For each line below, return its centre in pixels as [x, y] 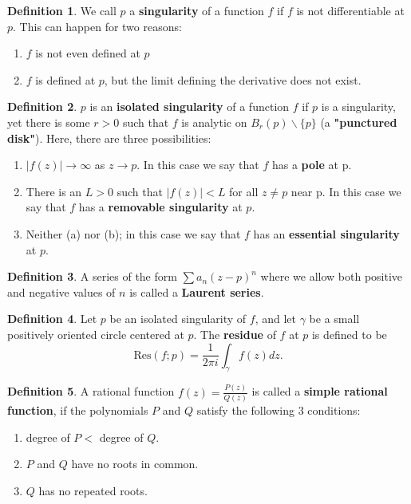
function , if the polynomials [78, 409]
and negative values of [61, 291]
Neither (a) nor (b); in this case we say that [133, 233]
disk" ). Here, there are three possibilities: [109, 138]
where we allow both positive [332, 276]
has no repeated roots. [93, 490]
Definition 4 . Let [52, 319]
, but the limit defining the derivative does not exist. [233, 79]
